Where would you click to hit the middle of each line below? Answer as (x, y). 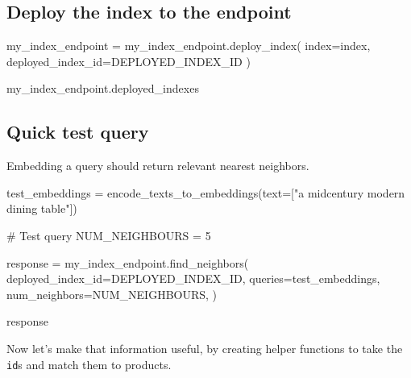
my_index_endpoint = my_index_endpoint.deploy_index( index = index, (189, 46)
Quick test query (78, 132)
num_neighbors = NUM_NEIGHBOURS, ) (112, 294)
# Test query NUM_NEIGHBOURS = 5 (109, 235)
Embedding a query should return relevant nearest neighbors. (158, 166)
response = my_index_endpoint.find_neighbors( (128, 262)
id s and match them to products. (89, 364)
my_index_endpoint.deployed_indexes (103, 88)
